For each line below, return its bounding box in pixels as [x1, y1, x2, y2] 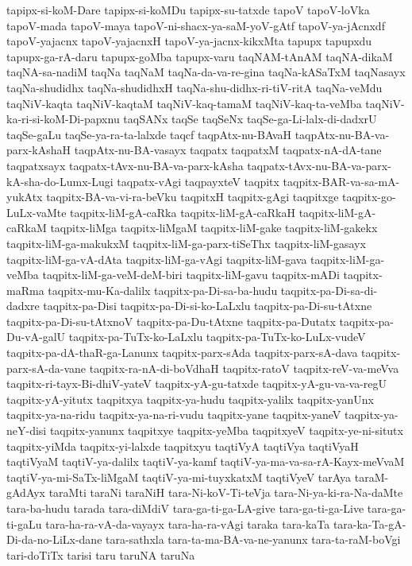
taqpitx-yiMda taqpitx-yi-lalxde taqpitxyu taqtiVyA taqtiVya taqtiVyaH [6, 437, 359, 454]
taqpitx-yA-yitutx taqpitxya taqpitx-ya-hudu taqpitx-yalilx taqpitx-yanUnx [6, 390, 374, 407]
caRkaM [6, 219, 47, 236]
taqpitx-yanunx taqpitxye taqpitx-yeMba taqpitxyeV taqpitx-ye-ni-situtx [49, 422, 403, 439]
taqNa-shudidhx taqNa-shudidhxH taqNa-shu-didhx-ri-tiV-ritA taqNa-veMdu [6, 79, 383, 95]
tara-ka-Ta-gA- [333, 515, 406, 532]
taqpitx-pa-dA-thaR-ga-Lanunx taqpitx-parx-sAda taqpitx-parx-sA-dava [6, 344, 358, 361]
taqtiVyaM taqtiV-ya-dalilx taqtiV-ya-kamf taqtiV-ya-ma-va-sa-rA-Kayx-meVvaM [6, 453, 405, 470]
